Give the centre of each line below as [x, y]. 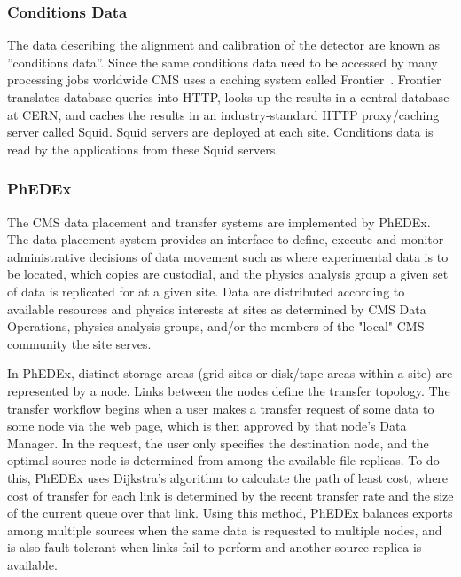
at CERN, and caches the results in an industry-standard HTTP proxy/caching [223, 114]
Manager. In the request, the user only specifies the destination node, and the [218, 443]
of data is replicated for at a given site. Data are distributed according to [206, 291]
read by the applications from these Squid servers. [143, 149]
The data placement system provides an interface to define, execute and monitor [226, 239]
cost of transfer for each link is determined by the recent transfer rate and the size [230, 495]
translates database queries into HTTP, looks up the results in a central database [228, 97]
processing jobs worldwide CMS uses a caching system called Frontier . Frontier [224, 79]
